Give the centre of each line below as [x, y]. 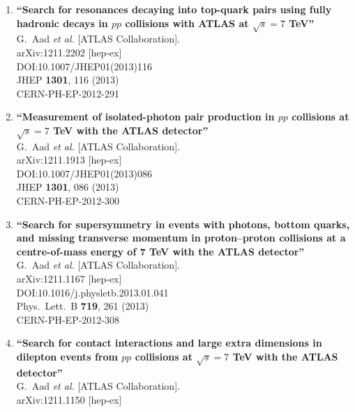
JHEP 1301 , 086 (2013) [68, 187]
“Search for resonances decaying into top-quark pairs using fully [174, 9]
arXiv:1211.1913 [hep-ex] [69, 160]
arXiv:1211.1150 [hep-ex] [69, 399]
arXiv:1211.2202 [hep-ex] [69, 52]
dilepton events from [67, 356]
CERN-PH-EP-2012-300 [68, 201]
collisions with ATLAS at [187, 23]
